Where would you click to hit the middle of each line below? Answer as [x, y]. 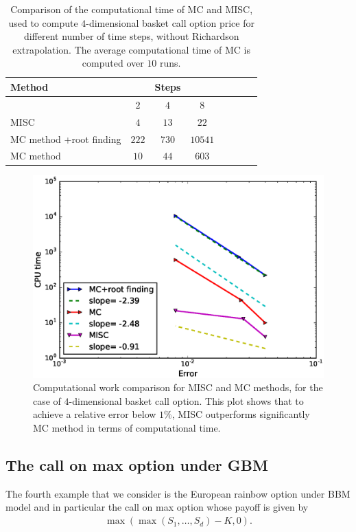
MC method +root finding [66, 138]
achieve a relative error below [95, 414]
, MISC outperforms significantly [241, 414]
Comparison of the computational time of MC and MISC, [132, 9]
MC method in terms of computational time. [127, 428]
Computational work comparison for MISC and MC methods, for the [178, 387]
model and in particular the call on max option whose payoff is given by [157, 507]
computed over [113, 63]
